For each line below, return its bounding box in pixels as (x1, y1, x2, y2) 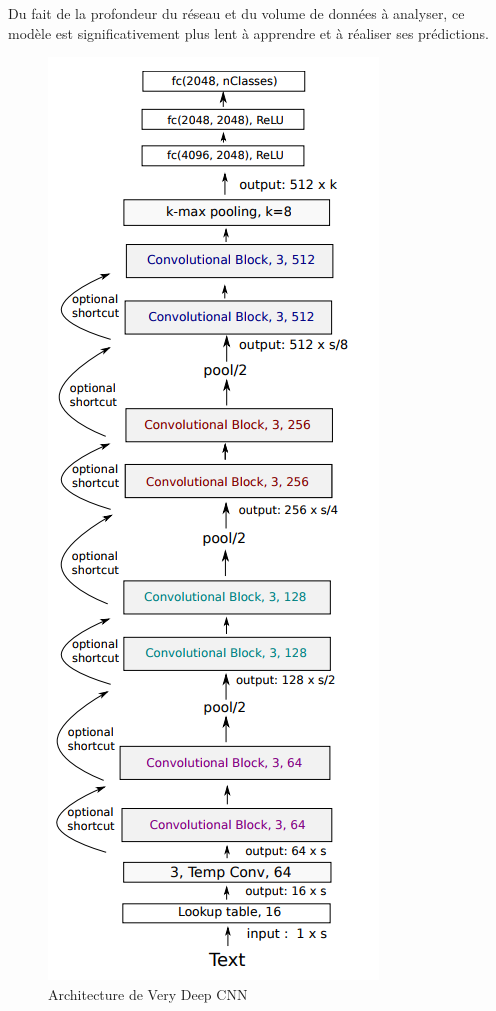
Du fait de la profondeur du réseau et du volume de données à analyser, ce (8, 3, 465, 23)
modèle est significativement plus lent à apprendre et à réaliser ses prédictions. (8, 22, 489, 43)
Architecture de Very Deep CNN (48, 983, 248, 1004)
